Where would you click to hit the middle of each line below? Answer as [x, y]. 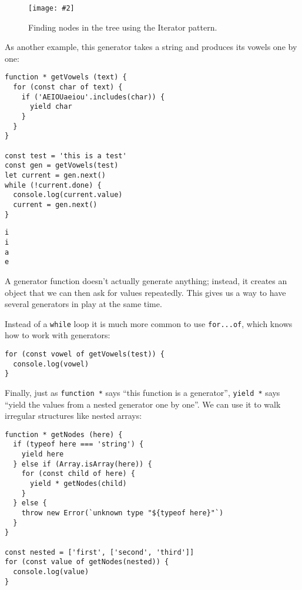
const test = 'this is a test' [66, 156]
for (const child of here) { [78, 474]
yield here [43, 454]
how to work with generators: [58, 335]
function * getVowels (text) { [66, 77]
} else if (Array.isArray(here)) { [83, 464]
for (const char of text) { [68, 87]
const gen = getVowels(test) [62, 166]
